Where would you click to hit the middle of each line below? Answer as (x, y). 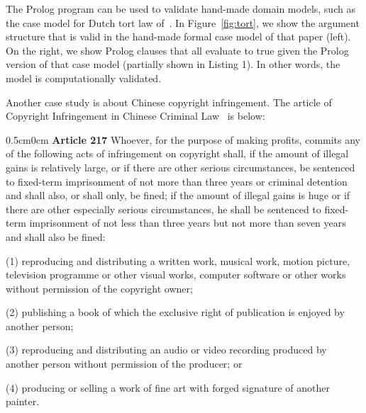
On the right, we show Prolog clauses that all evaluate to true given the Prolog (177, 50)
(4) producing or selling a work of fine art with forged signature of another (168, 387)
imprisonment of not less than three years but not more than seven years (188, 223)
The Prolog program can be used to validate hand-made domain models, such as (181, 9)
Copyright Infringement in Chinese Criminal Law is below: (135, 116)
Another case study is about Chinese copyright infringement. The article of (169, 102)
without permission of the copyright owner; (99, 288)
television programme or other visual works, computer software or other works (176, 275)
